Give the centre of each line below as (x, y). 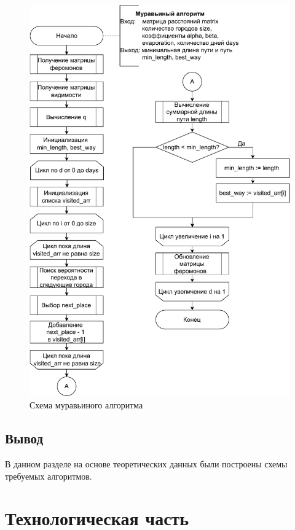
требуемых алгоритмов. (49, 476)
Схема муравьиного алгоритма (86, 405)
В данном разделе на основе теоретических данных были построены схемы (146, 463)
